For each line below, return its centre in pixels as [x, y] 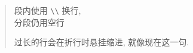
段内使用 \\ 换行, [48, 10]
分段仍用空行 [39, 22]
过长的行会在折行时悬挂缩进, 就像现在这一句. [102, 42]
